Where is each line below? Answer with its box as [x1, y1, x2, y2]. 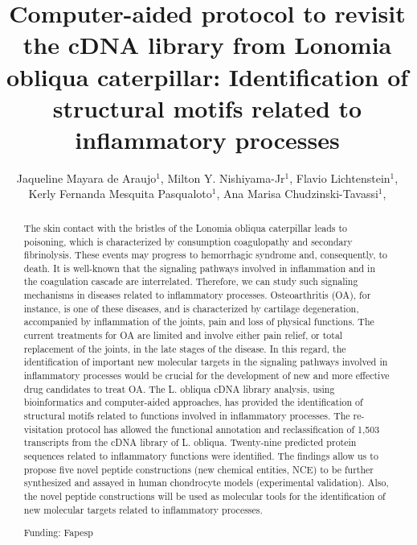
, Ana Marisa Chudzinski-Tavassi [216, 185, 378, 202]
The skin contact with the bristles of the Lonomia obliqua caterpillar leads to [23, 221, 347, 234]
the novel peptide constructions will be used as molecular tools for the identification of [23, 489, 386, 502]
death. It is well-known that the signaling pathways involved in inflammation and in [23, 261, 376, 275]
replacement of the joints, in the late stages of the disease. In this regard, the [23, 341, 346, 355]
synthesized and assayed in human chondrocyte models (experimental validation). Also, [23, 476, 389, 489]
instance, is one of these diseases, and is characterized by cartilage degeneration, [23, 301, 359, 315]
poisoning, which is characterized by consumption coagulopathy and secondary [23, 234, 353, 248]
